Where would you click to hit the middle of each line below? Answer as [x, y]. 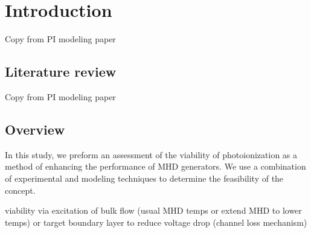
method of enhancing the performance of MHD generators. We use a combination [155, 166]
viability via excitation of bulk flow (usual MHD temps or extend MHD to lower [153, 210]
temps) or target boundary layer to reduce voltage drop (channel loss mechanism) [156, 222]
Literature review [61, 72]
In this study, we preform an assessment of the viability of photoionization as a [151, 154]
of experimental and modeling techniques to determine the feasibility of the [144, 178]
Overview [35, 129]
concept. [20, 190]
